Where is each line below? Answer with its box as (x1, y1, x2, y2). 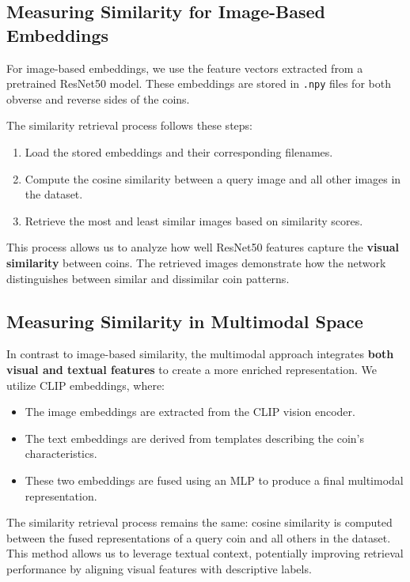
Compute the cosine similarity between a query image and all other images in (25, 170, 401, 187)
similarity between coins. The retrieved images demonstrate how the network (6, 255, 386, 270)
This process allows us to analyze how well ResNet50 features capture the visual (6, 239, 399, 255)
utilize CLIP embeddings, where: (6, 376, 165, 393)
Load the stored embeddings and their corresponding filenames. (25, 144, 333, 161)
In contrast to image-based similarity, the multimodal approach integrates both (6, 346, 394, 362)
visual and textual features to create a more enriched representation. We (6, 361, 377, 377)
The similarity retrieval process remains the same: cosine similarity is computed (6, 514, 393, 531)
